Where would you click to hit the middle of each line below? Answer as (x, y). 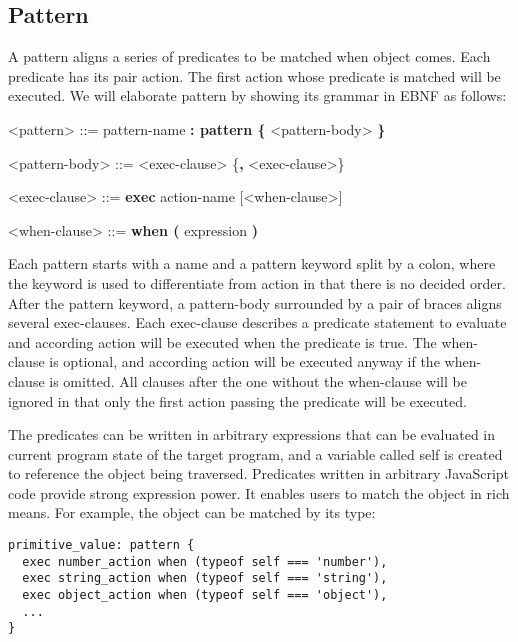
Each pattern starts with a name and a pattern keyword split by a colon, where (252, 263)
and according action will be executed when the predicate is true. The (222, 341)
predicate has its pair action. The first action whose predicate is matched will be (254, 75)
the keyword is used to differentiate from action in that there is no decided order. (257, 282)
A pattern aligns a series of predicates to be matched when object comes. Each (249, 56)
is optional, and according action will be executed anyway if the (244, 361)
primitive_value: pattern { (101, 545)
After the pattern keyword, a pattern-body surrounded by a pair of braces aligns (255, 302)
